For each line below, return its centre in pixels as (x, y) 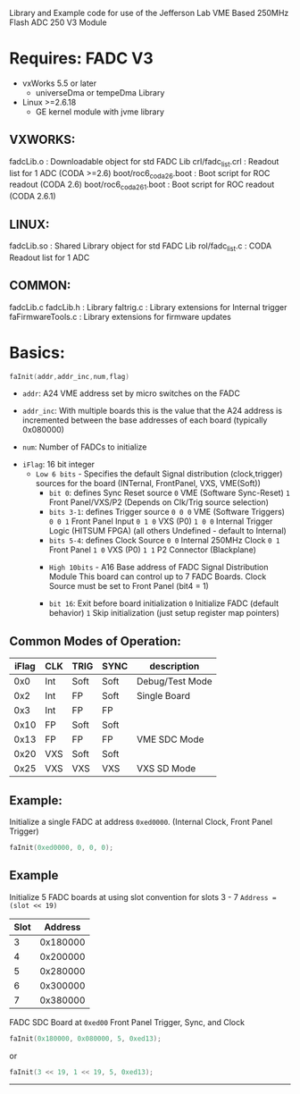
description (175, 667)
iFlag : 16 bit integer (58, 465)
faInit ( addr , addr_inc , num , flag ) (69, 376)
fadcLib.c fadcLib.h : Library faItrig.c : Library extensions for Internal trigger (148, 307)
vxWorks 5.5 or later (59, 83)
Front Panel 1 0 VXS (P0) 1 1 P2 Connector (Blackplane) (152, 550)
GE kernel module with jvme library (100, 112)
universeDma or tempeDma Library (100, 92)
